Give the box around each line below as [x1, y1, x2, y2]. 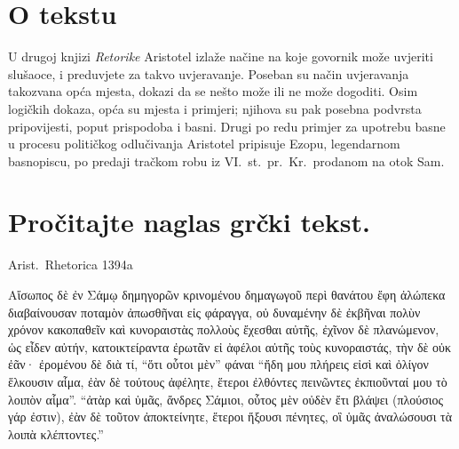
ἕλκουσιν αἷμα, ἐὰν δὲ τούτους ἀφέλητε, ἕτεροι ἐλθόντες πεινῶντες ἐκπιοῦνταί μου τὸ [8, 372, 447, 390]
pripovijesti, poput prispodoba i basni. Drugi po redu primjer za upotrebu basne [8, 116, 446, 135]
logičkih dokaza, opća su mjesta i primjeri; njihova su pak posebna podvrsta [8, 99, 422, 117]
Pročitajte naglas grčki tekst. [8, 204, 370, 240]
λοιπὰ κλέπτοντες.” [8, 424, 104, 443]
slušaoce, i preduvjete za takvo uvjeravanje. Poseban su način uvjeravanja [8, 64, 409, 83]
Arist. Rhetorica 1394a [8, 255, 133, 274]
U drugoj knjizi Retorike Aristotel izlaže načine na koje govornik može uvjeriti [8, 47, 433, 66]
